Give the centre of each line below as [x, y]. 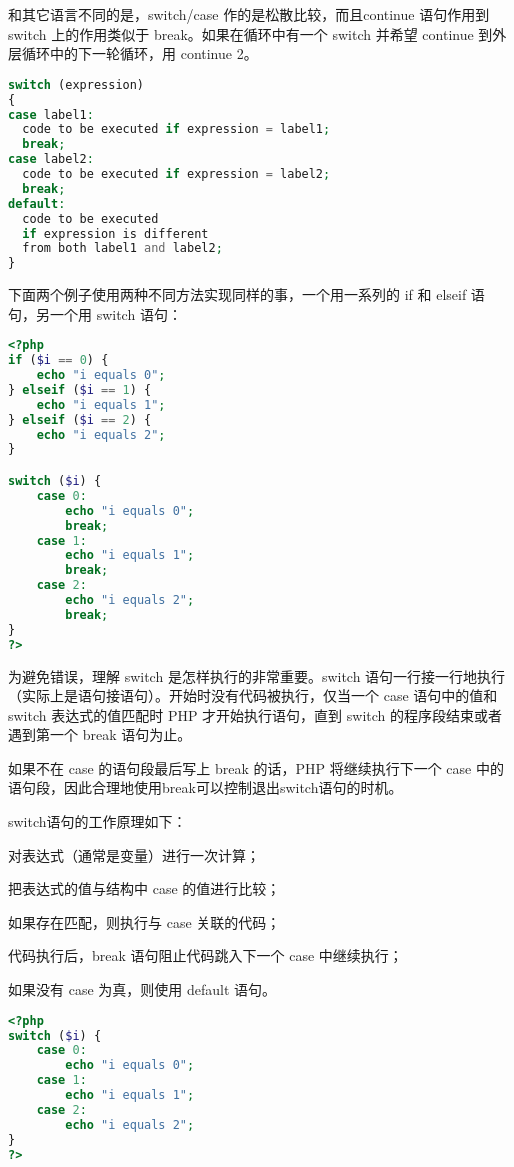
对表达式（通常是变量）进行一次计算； [134, 854]
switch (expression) [76, 84]
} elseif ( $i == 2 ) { [80, 419]
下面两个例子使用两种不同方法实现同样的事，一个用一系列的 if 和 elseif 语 [246, 294]
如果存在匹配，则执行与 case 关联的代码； [144, 921]
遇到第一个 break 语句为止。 [100, 734]
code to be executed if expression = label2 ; [176, 174]
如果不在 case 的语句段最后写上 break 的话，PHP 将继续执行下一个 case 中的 [256, 767]
